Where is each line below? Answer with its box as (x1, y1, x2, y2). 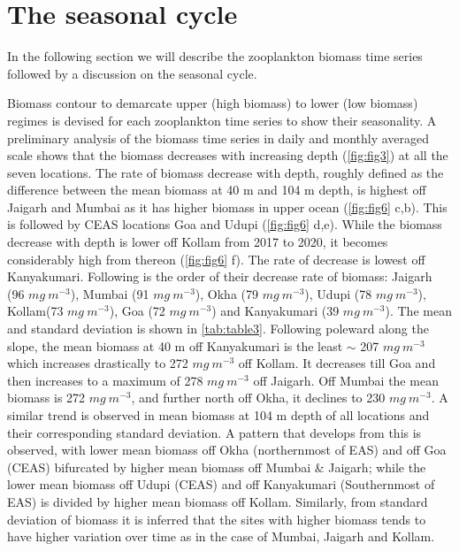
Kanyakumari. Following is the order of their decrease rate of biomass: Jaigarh (7, 267, 432, 286)
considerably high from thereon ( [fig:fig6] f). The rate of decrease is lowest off (7, 249, 425, 268)
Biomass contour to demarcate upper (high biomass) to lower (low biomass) (7, 94, 418, 112)
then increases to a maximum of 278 (7, 371, 203, 389)
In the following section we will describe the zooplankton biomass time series (7, 47, 423, 65)
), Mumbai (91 (70, 284, 149, 302)
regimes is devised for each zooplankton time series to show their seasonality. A (7, 111, 437, 129)
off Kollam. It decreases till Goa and (238, 354, 436, 372)
